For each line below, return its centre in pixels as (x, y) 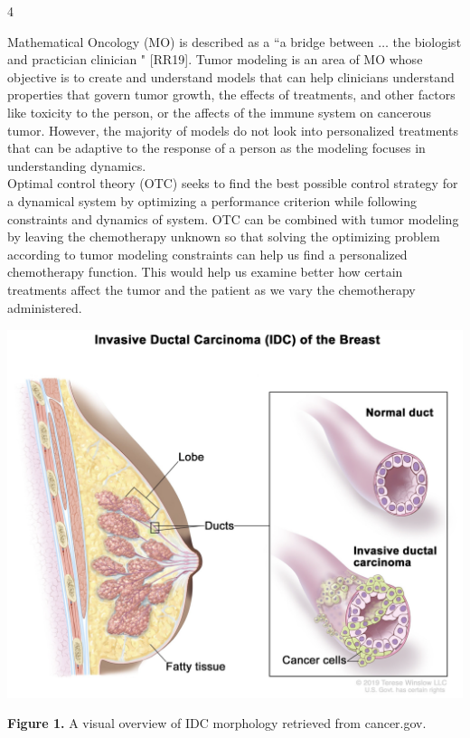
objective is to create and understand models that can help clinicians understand (231, 76)
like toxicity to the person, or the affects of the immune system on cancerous (220, 112)
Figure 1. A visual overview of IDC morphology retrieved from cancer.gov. (217, 723)
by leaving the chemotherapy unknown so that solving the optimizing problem (224, 237)
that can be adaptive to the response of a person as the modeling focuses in (216, 148)
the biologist (427, 41)
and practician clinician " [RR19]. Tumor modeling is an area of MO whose (215, 59)
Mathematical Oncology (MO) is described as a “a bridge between (191, 41)
